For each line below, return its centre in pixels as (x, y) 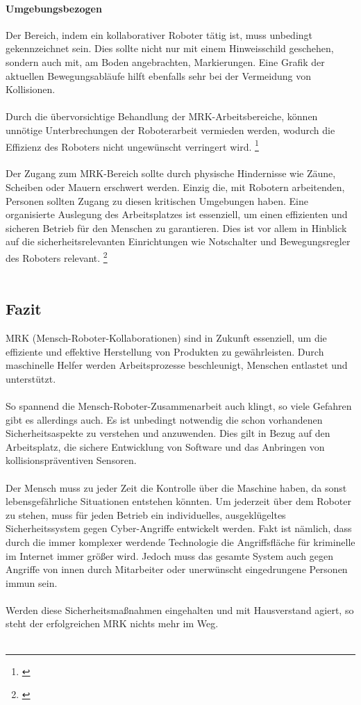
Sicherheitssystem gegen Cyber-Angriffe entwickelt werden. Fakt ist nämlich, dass (179, 528)
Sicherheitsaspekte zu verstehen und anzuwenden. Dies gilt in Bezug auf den (168, 433)
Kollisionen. (31, 89)
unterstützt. (31, 378)
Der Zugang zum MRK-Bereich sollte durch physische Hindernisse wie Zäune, (171, 173)
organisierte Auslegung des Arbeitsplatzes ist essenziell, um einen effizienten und (177, 214)
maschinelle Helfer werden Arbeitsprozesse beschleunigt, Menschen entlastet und (177, 365)
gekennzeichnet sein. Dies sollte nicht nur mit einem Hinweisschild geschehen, (170, 48)
